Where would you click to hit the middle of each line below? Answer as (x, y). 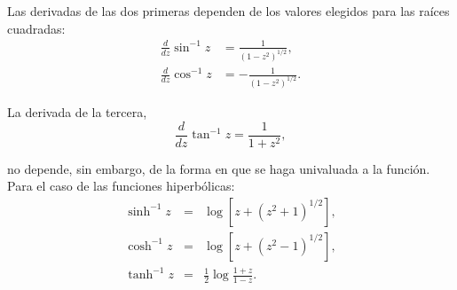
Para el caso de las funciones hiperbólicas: (121, 186)
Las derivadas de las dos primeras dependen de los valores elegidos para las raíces (228, 11)
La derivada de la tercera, (77, 112)
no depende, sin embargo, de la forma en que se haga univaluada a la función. (219, 168)
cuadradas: (36, 28)
